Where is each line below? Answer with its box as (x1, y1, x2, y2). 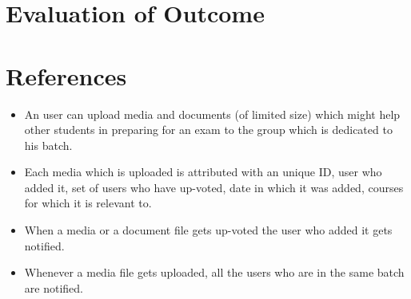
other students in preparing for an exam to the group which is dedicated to (24, 121, 393, 138)
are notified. (24, 279, 83, 296)
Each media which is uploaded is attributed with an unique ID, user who (24, 163, 382, 180)
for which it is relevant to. (24, 195, 152, 211)
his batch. (24, 136, 73, 153)
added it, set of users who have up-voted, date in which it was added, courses (24, 179, 404, 195)
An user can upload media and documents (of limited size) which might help (24, 105, 401, 122)
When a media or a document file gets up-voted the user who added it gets (24, 222, 393, 238)
